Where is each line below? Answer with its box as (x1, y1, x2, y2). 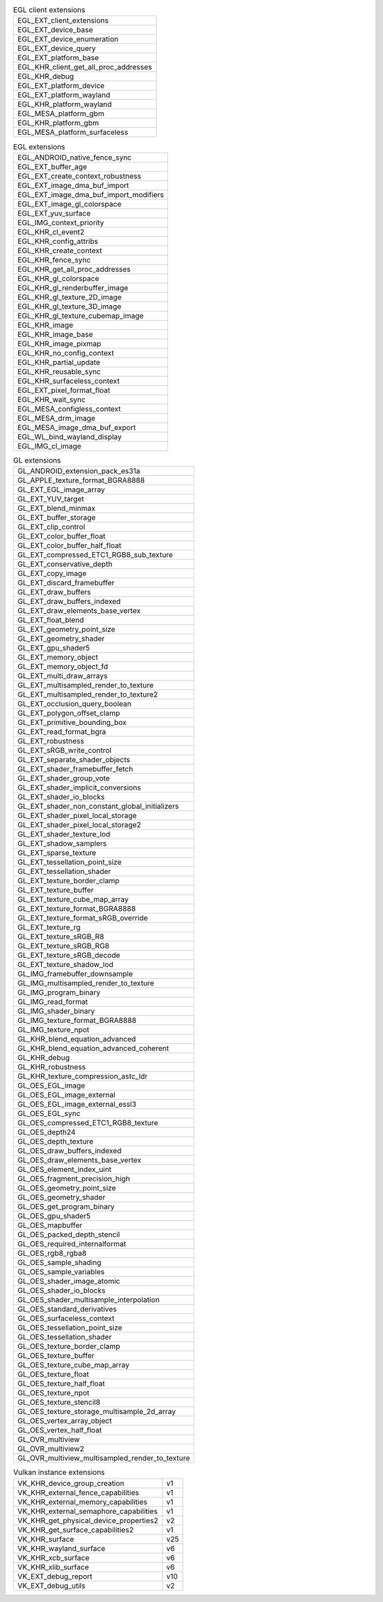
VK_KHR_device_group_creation (17, 1478, 125, 1488)
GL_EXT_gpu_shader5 (17, 643, 90, 653)
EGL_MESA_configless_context (17, 404, 121, 414)
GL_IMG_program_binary (17, 988, 101, 998)
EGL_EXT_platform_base (17, 53, 99, 63)
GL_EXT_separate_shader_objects (17, 755, 131, 765)
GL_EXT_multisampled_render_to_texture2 (17, 690, 159, 700)
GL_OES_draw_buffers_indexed (17, 1146, 122, 1156)
